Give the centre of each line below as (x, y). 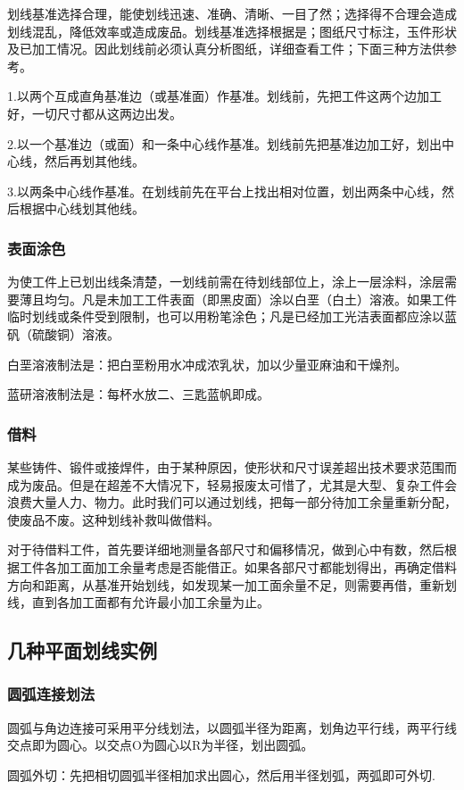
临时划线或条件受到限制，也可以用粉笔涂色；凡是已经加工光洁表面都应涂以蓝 (232, 316)
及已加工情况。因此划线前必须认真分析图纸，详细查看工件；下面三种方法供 (226, 49)
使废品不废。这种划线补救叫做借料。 (113, 519)
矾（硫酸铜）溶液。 (63, 333)
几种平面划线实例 (82, 650)
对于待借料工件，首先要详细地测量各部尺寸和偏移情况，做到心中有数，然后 (226, 549)
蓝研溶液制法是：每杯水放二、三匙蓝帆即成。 (138, 394)
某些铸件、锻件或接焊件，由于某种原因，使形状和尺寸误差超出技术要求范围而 (232, 466)
